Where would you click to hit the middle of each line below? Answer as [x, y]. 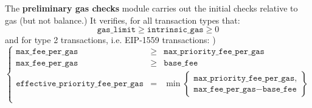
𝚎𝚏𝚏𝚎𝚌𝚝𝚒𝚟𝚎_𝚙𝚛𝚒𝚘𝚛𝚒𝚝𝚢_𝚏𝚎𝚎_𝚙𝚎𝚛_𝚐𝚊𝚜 [80, 84]
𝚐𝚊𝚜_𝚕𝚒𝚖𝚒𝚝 [116, 30]
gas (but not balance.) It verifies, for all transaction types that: [123, 20]
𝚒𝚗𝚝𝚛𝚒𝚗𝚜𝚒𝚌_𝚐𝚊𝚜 [175, 30]
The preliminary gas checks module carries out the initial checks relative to [151, 8]
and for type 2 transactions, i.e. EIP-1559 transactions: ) [110, 40]
